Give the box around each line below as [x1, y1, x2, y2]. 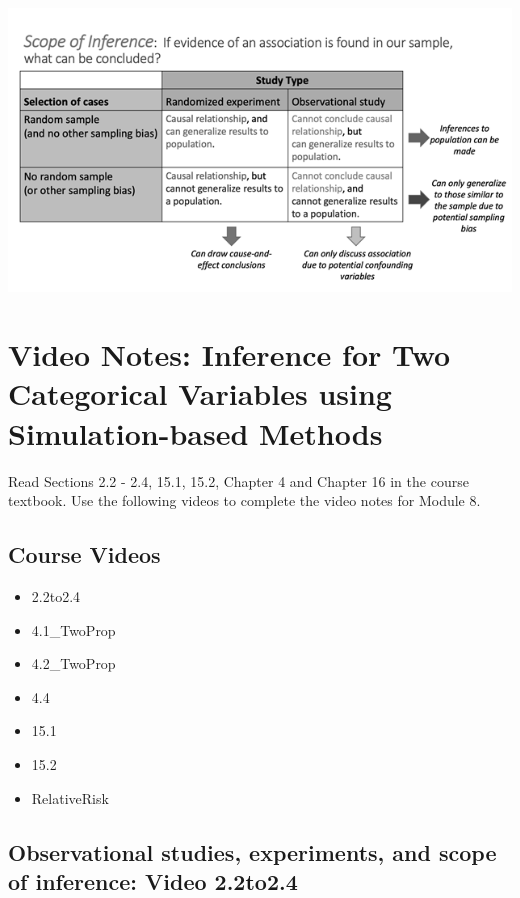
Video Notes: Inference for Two [8, 334, 451, 375]
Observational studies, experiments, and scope [8, 836, 497, 867]
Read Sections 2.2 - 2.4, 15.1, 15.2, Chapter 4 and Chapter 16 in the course [8, 470, 469, 491]
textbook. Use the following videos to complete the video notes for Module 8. [8, 490, 481, 511]
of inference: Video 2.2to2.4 [8, 865, 298, 896]
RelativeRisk [31, 787, 109, 808]
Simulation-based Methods [8, 412, 383, 453]
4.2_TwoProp [31, 653, 116, 674]
